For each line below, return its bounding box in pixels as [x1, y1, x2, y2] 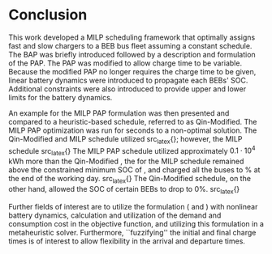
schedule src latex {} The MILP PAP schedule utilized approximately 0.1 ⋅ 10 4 [8, 144, 256, 158]
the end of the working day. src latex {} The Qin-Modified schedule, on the [8, 174, 252, 185]
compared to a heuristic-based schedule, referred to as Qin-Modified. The [8, 116, 257, 126]
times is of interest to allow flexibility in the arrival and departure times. [8, 236, 246, 246]
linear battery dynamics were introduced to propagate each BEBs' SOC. [8, 75, 248, 85]
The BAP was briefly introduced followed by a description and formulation [8, 49, 256, 59]
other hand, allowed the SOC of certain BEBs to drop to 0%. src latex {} [8, 184, 240, 196]
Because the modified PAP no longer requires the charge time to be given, [8, 66, 257, 76]
